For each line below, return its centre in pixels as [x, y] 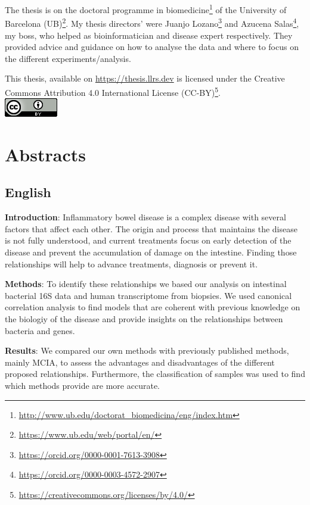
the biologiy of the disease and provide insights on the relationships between [144, 319]
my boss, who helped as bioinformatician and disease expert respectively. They [149, 35]
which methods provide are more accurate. [82, 386]
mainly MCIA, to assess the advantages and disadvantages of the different [140, 362]
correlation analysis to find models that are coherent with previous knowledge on [153, 307]
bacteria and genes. [40, 330]
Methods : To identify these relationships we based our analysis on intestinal [146, 284]
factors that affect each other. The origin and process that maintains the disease [151, 228]
